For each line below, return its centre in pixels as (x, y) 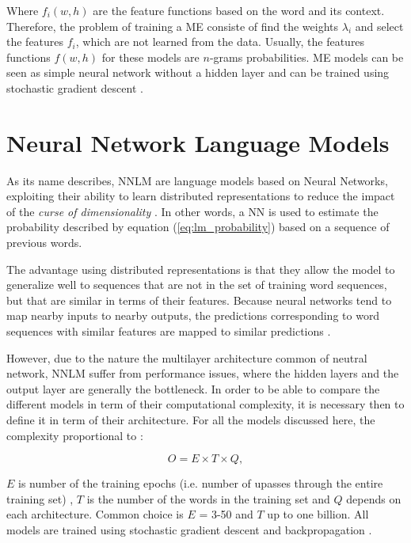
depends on (374, 498)
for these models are (150, 57)
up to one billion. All (318, 514)
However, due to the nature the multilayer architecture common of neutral (187, 357)
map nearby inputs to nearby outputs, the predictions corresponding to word (193, 315)
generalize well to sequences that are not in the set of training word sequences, (197, 285)
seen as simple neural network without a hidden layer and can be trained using (198, 72)
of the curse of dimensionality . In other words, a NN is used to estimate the (192, 211)
